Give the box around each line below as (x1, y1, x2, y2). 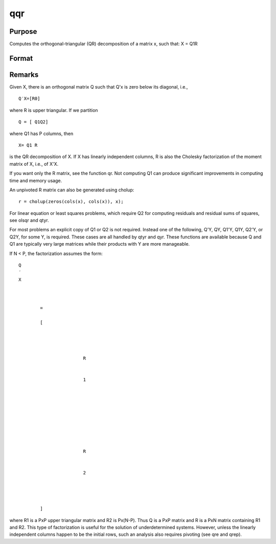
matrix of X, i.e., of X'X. (9, 161, 59, 167)
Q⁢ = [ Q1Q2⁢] (18, 119, 49, 125)
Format (9, 54, 33, 62)
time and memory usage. (9, 177, 62, 184)
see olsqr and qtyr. (9, 217, 49, 224)
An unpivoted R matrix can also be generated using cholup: (9, 187, 134, 193)
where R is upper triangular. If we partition (9, 107, 98, 113)
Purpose (9, 27, 37, 36)
